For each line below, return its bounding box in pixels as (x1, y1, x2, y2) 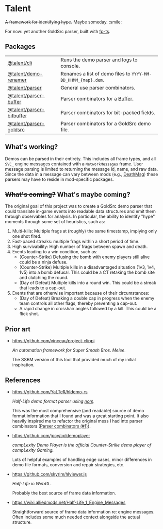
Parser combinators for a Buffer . (60, 95, 134, 102)
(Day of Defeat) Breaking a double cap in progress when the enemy (19, 295, 155, 301)
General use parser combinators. (60, 84, 135, 91)
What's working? (5, 143, 58, 151)
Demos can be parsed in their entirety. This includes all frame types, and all (5, 156, 156, 161)
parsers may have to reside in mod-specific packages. (5, 176, 114, 182)
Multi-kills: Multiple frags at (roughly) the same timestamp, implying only (12, 228, 157, 234)
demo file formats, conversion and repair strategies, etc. (12, 462, 125, 467)
